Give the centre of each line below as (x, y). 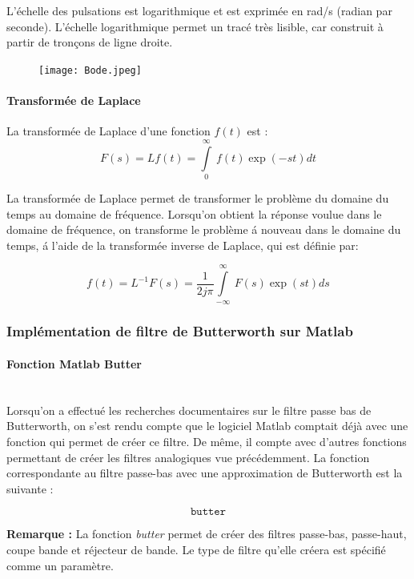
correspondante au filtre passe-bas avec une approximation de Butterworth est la (205, 473)
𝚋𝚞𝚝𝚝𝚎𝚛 (208, 512)
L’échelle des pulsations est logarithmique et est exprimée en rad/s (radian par (199, 10)
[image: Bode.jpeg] (90, 70)
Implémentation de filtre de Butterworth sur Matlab (180, 331)
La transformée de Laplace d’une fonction (109, 131)
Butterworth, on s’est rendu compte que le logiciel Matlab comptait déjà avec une (207, 426)
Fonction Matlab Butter (74, 363)
